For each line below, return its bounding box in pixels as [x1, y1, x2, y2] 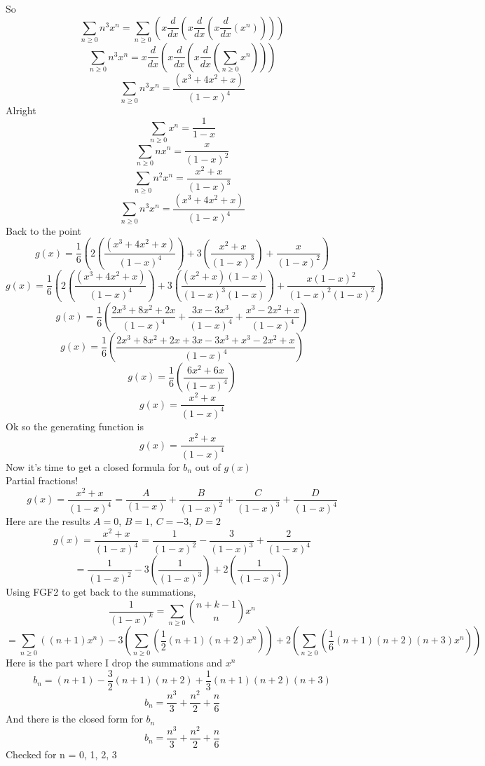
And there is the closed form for [6, 711, 143, 726]
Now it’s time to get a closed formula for [6, 459, 180, 474]
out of [195, 459, 221, 474]
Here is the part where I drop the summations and [6, 655, 223, 670]
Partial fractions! [6, 473, 78, 488]
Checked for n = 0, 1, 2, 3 [6, 746, 117, 761]
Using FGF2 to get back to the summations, [6, 584, 196, 599]
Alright [6, 102, 36, 117]
